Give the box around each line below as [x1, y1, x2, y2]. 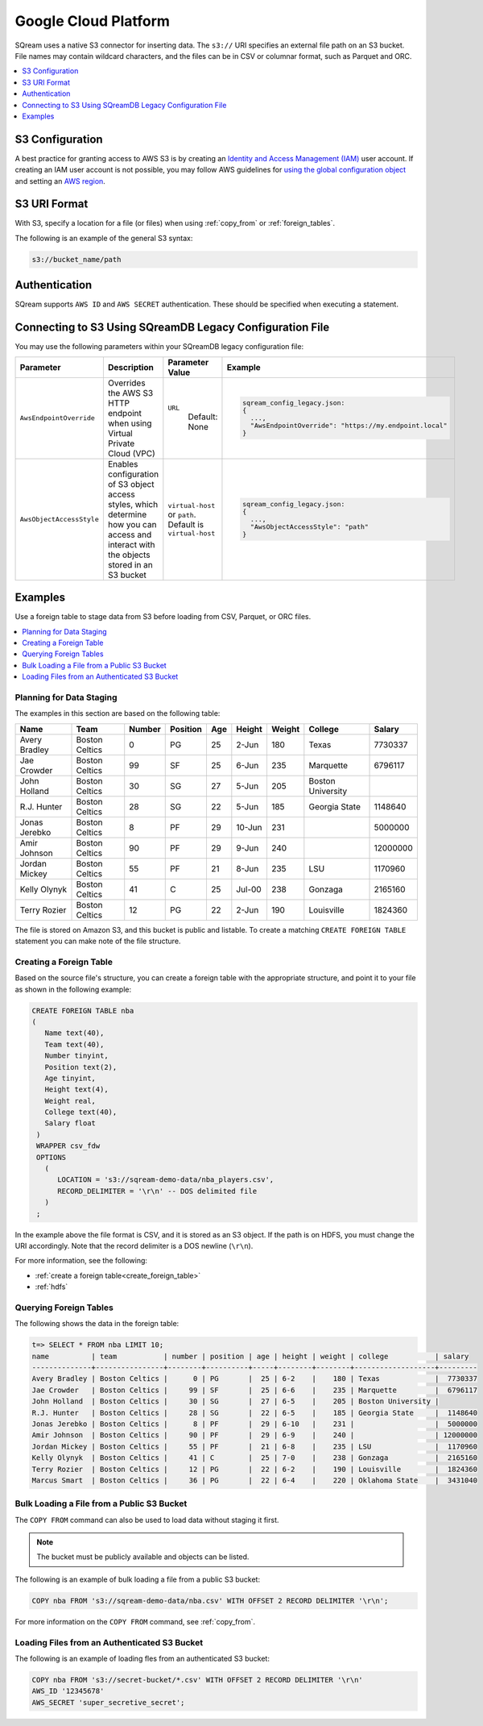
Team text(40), [44, 1040, 105, 1049]
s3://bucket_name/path [31, 255, 122, 264]
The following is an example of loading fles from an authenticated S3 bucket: [14, 1653, 270, 1663]
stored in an [107, 559, 153, 570]
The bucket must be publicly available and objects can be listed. [36, 1552, 250, 1562]
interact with [107, 539, 156, 550]
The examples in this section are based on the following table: [14, 709, 221, 718]
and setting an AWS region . [14, 176, 106, 185]
